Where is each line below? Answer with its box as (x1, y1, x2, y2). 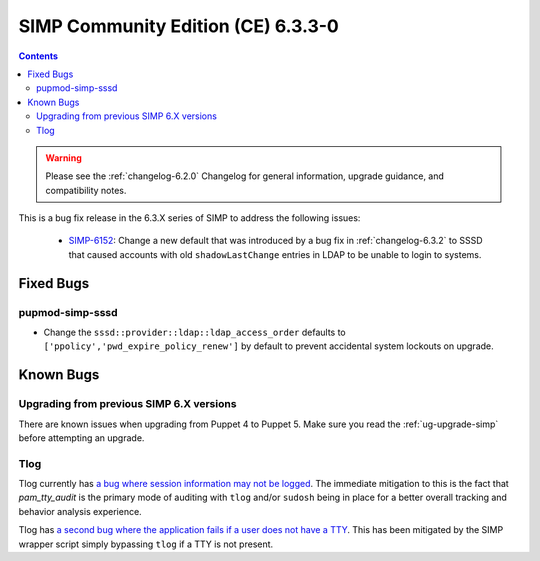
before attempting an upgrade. (18, 431, 145, 444)
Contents (18, 50, 59, 62)
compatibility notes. (45, 184, 127, 196)
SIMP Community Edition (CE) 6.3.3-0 (18, 15, 339, 37)
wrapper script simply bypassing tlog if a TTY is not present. (18, 538, 274, 550)
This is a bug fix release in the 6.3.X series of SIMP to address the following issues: (18, 212, 361, 224)
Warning (45, 151, 82, 164)
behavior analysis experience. (18, 505, 142, 517)
